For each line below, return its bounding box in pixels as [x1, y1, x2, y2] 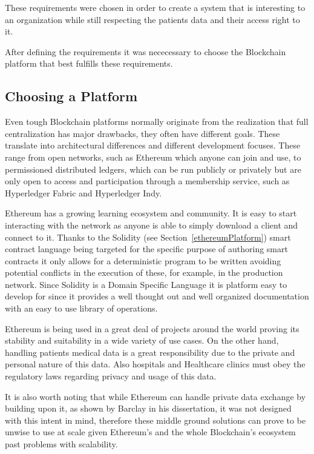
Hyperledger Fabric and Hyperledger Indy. [5, 186, 162, 199]
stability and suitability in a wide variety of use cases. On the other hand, [5, 334, 279, 347]
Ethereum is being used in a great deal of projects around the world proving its [5, 322, 299, 335]
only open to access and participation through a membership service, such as [5, 175, 290, 187]
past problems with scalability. [5, 438, 118, 450]
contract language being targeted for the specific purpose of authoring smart [5, 242, 288, 255]
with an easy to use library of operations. [5, 302, 158, 315]
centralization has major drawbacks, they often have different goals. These [5, 127, 280, 139]
